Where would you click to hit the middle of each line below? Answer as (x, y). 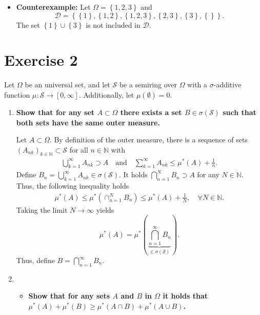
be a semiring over (148, 85)
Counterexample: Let (53, 7)
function (17, 94)
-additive (227, 85)
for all (79, 149)
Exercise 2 (41, 60)
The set (28, 24)
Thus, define (35, 260)
